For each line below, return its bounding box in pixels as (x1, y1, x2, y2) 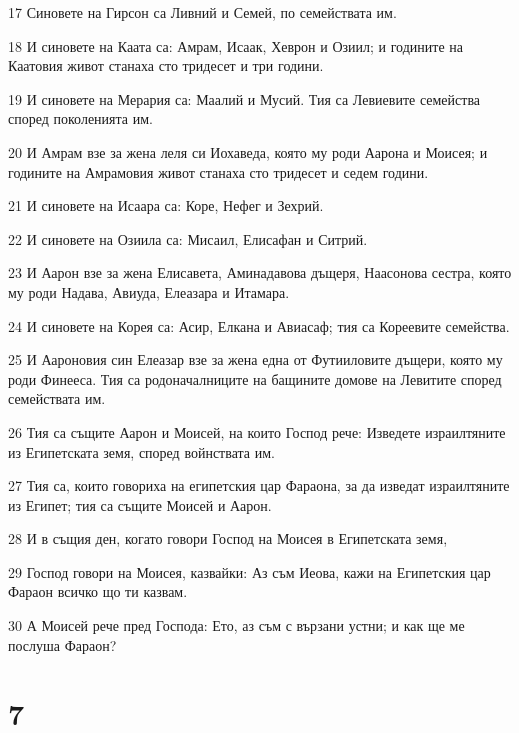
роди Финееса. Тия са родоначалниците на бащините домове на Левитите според (8, 368, 502, 389)
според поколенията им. (8, 108, 153, 129)
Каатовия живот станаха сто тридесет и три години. (8, 55, 324, 76)
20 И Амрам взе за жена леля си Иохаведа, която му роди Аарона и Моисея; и (8, 141, 488, 162)
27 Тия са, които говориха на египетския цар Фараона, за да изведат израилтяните (8, 475, 510, 496)
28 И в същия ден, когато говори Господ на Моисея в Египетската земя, (8, 528, 448, 549)
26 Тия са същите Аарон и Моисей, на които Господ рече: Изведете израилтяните (8, 421, 506, 442)
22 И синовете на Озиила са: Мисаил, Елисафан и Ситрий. (8, 228, 368, 249)
